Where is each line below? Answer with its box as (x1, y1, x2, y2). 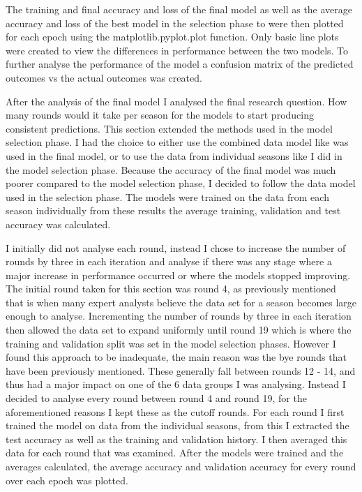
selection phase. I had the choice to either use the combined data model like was (6, 135, 349, 149)
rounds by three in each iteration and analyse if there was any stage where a (6, 254, 332, 269)
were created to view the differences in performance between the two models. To (6, 43, 349, 57)
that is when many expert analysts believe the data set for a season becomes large (6, 295, 357, 309)
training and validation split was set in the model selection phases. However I (6, 336, 336, 350)
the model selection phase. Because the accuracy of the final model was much (6, 162, 336, 177)
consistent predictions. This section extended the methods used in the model (6, 121, 333, 135)
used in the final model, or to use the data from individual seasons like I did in (6, 148, 342, 163)
